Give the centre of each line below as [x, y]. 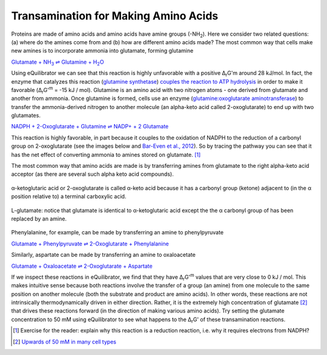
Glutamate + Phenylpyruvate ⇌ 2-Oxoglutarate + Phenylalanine [90, 244]
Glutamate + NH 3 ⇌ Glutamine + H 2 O [58, 62]
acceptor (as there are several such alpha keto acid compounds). [92, 174]
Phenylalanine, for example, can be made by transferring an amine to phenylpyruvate [117, 233]
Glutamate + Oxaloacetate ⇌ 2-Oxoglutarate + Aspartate [82, 266]
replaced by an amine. [39, 219]
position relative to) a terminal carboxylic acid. [69, 196]
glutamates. [26, 116]
